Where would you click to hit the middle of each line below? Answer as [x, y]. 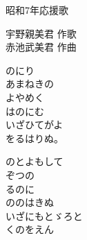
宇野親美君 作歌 [41, 33]
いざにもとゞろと [44, 215]
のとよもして [35, 161]
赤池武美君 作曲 [41, 47]
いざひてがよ [35, 125]
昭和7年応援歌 [37, 10]
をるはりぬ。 [35, 138]
